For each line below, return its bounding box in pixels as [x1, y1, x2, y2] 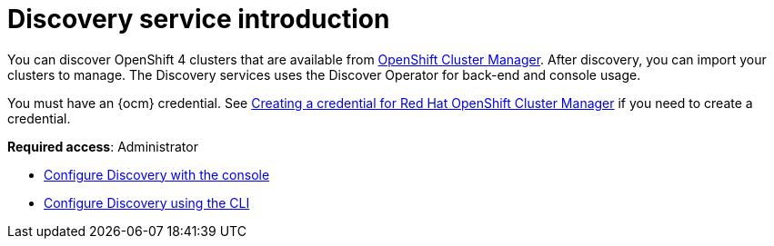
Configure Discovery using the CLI [44, 194, 250, 211]
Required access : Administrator [7, 138, 198, 154]
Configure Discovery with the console [44, 166, 270, 182]
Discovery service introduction [7, 4, 390, 34]
